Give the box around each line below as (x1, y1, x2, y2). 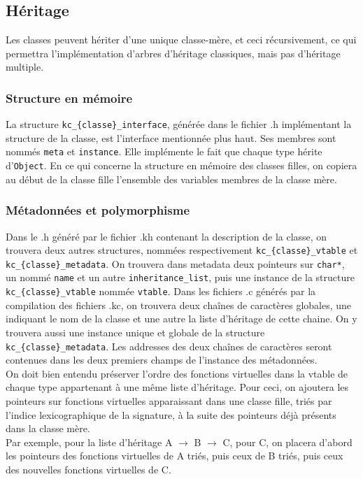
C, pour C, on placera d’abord (222, 434, 353, 449)
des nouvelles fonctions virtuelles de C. (6, 462, 171, 476)
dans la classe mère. (6, 421, 90, 436)
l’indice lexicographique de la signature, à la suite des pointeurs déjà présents (6, 407, 336, 422)
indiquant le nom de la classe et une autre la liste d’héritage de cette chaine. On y (6, 311, 357, 326)
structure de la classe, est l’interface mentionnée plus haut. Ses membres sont (6, 130, 336, 145)
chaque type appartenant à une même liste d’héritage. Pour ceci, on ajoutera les (6, 380, 349, 394)
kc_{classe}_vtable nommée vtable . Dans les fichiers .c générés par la (6, 284, 316, 299)
